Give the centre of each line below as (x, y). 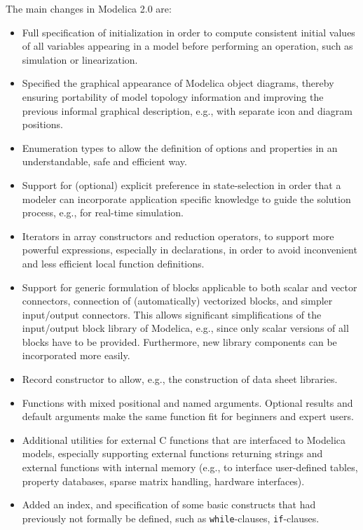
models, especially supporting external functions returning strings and (172, 453)
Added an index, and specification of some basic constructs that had (169, 504)
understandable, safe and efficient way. (104, 161)
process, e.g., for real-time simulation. (103, 212)
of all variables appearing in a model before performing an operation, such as (187, 46)
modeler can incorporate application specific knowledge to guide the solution (186, 198)
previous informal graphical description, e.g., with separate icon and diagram (187, 110)
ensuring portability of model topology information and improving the (173, 96)
